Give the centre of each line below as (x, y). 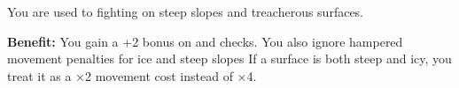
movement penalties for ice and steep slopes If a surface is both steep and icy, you (229, 59)
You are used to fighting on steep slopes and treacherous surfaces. (186, 11)
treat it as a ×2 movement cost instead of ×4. (132, 75)
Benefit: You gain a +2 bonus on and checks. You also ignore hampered (205, 41)
